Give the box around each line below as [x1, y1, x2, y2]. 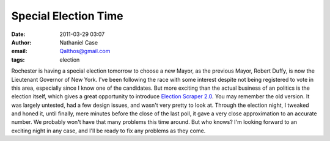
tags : [11, 56, 25, 63]
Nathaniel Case [59, 38, 98, 46]
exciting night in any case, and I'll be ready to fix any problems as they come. [11, 127, 206, 134]
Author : [11, 38, 32, 46]
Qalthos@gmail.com [59, 48, 111, 55]
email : [11, 48, 28, 55]
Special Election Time [11, 9, 123, 23]
